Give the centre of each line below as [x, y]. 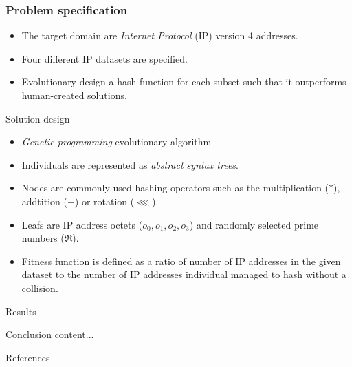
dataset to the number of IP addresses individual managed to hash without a [184, 274]
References [28, 357]
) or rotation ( [104, 201]
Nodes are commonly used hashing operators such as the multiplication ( [175, 188]
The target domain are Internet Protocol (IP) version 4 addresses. [160, 35]
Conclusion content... [50, 334]
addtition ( [44, 201]
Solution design [38, 118]
